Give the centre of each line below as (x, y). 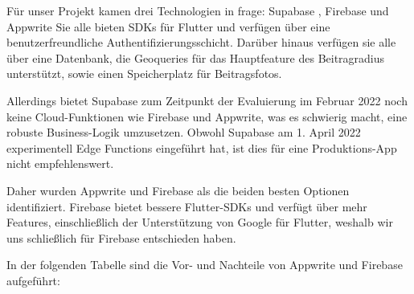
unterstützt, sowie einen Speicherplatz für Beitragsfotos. (144, 73)
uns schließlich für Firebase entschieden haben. (121, 237)
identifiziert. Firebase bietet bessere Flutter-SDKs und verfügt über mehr (187, 206)
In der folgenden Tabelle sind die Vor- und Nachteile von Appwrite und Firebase (205, 265)
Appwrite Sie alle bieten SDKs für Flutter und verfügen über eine (168, 26)
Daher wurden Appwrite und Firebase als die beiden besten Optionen (178, 190)
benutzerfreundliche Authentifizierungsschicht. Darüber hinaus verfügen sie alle (201, 42)
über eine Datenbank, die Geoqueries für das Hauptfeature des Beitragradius (196, 57)
